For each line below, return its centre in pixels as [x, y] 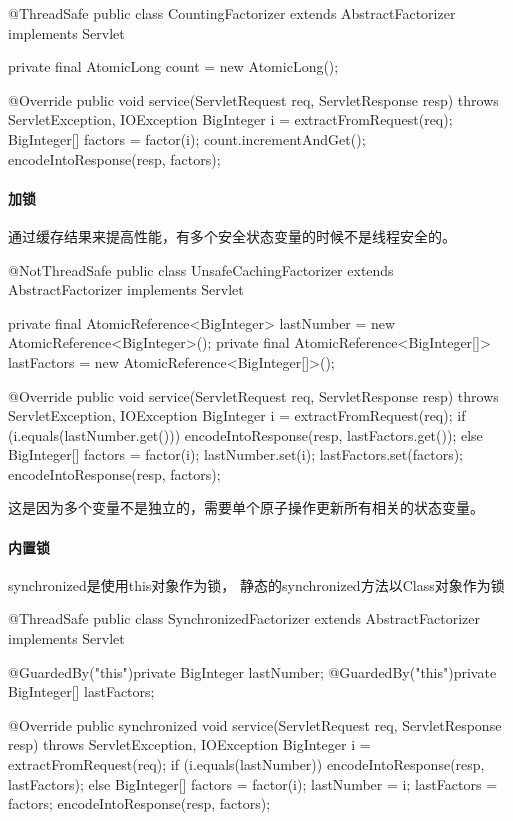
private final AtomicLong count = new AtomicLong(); [173, 66]
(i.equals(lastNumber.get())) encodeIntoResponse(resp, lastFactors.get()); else [245, 434]
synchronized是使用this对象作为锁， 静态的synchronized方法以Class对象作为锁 [256, 584]
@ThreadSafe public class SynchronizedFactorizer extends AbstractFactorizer [244, 618]
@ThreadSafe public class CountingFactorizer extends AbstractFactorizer [232, 13]
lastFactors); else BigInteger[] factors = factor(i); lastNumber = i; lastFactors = [253, 783]
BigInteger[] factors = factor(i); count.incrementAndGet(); [187, 138]
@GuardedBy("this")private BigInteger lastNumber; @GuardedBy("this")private [252, 671]
